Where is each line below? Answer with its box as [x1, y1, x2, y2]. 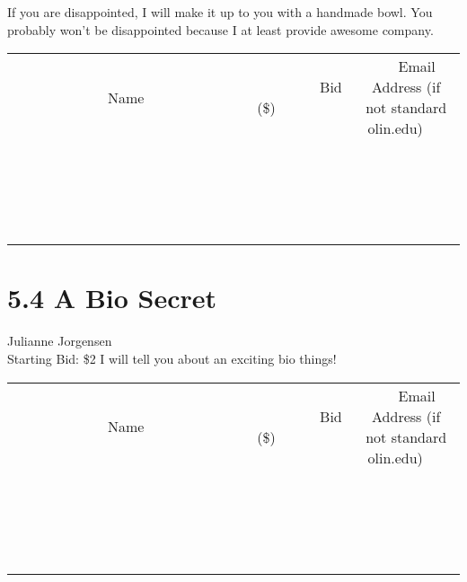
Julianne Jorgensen [7, 331, 112, 350]
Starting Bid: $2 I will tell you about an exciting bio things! [7, 348, 337, 367]
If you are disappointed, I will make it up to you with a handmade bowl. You [7, 3, 433, 21]
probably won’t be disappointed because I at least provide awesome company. [7, 20, 434, 39]
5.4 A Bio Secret [7, 279, 217, 316]
